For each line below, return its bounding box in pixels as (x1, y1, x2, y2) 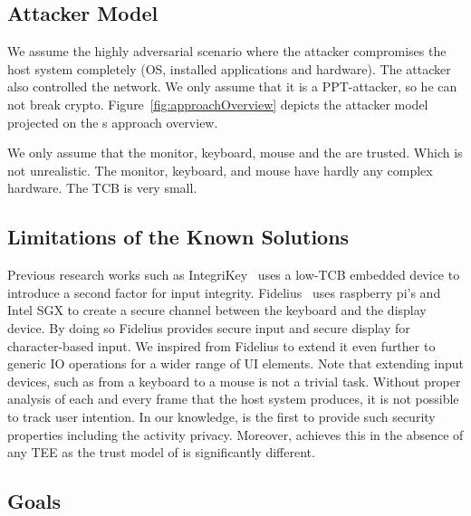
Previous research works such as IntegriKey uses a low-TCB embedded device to (7, 265, 460, 284)
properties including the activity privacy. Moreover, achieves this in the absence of (7, 425, 464, 444)
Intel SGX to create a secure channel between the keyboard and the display (7, 301, 427, 320)
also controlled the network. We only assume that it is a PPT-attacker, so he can (7, 77, 457, 96)
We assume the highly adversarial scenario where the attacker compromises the (7, 42, 447, 61)
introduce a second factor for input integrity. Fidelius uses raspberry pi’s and (7, 282, 441, 301)
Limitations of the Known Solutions (7, 223, 350, 251)
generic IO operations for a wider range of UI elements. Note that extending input (7, 354, 464, 373)
